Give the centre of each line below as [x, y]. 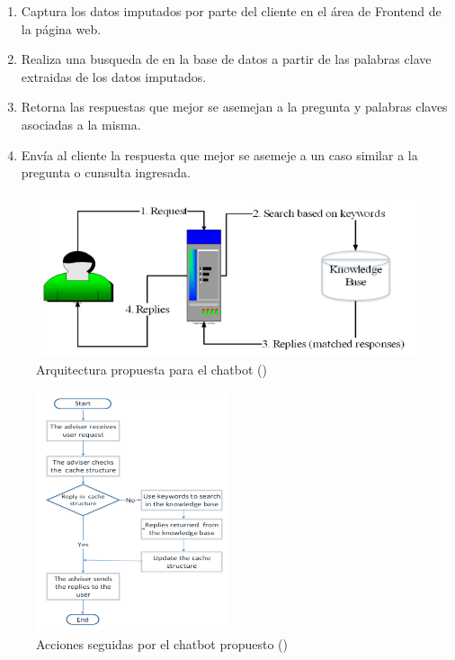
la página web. [61, 28]
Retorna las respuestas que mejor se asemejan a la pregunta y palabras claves [234, 107]
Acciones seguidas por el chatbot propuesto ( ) [162, 643]
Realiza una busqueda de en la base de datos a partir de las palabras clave [226, 59]
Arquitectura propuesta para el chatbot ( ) [152, 370]
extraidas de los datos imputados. [114, 76]
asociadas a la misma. [81, 124]
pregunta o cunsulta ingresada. [106, 172]
